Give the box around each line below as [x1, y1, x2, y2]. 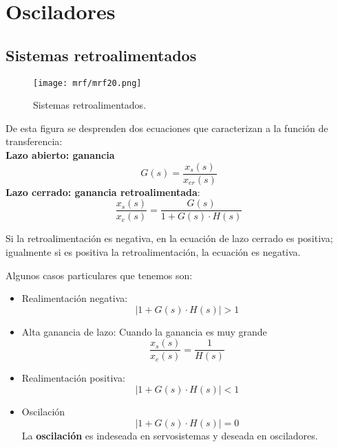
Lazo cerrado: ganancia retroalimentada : [6, 184, 200, 199]
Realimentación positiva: [21, 371, 125, 385]
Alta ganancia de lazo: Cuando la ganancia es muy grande [21, 324, 267, 338]
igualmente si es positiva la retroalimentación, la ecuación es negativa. [6, 244, 301, 259]
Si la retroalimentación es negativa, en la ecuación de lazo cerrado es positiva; [6, 231, 333, 246]
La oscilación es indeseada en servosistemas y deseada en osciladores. [21, 428, 318, 442]
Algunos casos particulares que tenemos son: [6, 268, 193, 282]
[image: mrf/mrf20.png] [33, 78, 142, 88]
